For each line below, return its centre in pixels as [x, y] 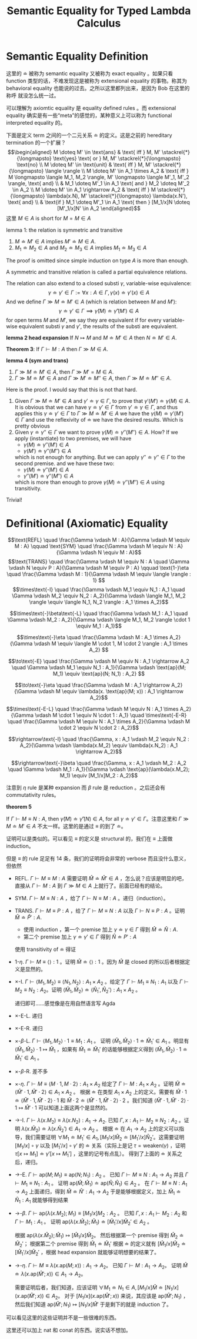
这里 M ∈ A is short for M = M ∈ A [49, 218]
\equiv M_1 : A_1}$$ [99, 626]
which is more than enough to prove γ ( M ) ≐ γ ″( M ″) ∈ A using [89, 482]
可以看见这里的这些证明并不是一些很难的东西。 [63, 1318]
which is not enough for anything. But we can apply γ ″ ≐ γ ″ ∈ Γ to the [100, 457]
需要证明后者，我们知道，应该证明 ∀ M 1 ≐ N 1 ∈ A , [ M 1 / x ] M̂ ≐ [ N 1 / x [96, 1288]
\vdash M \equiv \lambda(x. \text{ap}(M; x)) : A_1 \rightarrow [111, 691]
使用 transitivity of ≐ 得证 [45, 949]
